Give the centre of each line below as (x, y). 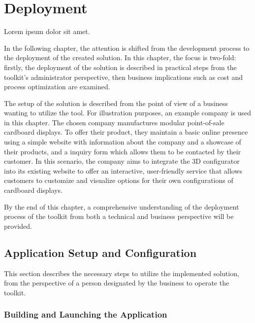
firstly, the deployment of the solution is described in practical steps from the (120, 67)
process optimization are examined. (57, 87)
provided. (18, 226)
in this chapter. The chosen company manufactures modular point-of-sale (114, 122)
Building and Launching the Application (86, 314)
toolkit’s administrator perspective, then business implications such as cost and (124, 77)
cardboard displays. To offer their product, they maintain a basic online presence (126, 132)
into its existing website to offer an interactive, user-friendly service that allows (123, 170)
